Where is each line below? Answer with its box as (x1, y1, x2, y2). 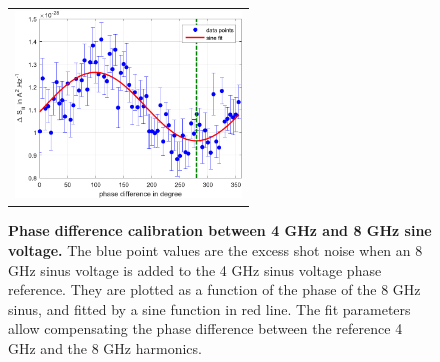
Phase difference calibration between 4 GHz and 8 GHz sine (8, 220, 432, 241)
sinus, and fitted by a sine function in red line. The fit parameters (8, 298, 411, 319)
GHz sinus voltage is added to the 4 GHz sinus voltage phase (8, 259, 382, 280)
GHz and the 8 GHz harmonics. (8, 337, 202, 358)
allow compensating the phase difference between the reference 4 (8, 318, 403, 339)
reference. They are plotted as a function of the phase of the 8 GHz (8, 279, 421, 300)
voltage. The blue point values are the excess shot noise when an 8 (8, 239, 423, 260)
